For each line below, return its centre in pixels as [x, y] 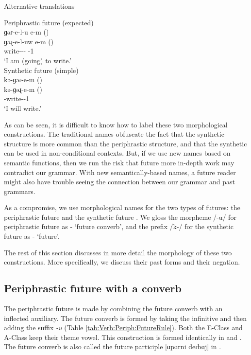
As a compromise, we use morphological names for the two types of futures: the [122, 207]
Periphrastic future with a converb [93, 288]
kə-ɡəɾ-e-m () [23, 80]
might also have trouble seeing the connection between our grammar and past [119, 182]
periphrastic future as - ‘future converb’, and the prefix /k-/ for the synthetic [119, 226]
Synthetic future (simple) [41, 70]
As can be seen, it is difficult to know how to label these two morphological [116, 124]
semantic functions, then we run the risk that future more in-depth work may [119, 162]
